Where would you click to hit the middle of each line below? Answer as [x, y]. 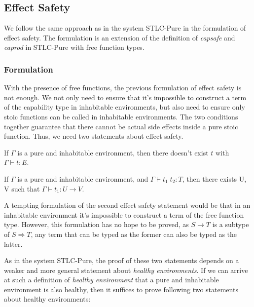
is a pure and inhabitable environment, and [83, 178]
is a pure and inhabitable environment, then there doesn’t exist [113, 152]
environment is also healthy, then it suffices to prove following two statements [121, 289]
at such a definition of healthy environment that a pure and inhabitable [111, 280]
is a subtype [231, 224]
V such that [22, 188]
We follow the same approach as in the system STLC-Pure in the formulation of [125, 28]
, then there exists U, [214, 178]
